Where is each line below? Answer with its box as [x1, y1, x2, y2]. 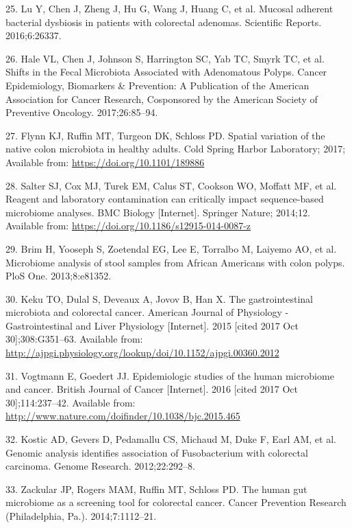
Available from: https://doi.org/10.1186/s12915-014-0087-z [5, 218, 251, 233]
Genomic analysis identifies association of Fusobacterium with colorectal [5, 445, 308, 459]
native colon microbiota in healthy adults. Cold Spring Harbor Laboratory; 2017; [5, 141, 346, 156]
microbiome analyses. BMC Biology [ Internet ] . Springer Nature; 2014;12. [5, 205, 310, 219]
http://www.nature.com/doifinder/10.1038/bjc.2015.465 [5, 409, 240, 423]
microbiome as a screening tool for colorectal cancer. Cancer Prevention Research [5, 495, 347, 509]
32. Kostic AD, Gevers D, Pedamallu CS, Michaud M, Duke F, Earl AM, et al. [5, 432, 336, 446]
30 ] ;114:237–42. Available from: [5, 395, 136, 409]
